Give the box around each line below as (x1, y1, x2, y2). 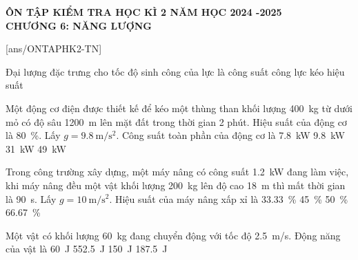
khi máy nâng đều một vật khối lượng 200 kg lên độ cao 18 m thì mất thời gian (6, 177, 346, 192)
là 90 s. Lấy (6, 191, 57, 206)
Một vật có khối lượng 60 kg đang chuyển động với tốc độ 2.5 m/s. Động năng (6, 228, 341, 242)
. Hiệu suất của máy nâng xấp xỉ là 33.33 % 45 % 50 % (109, 191, 348, 206)
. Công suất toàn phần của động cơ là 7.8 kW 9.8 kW (116, 128, 345, 142)
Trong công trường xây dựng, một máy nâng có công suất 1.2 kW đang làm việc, (6, 164, 349, 179)
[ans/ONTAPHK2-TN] (6, 41, 102, 56)
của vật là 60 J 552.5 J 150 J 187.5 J (6, 241, 168, 256)
